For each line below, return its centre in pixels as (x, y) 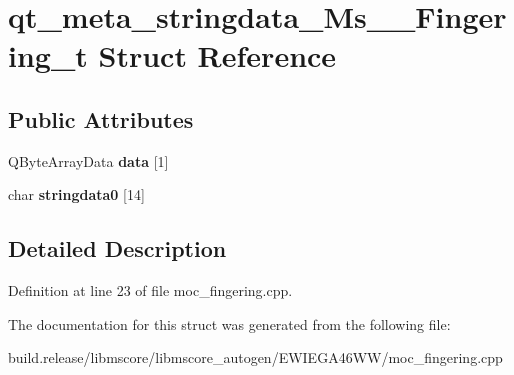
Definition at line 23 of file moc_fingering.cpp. (150, 290)
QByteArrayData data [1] (88, 160)
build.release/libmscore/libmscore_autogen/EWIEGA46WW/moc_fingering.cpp (255, 357)
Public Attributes (101, 118)
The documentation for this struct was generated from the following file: (229, 323)
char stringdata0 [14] (76, 194)
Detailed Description (117, 248)
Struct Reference (217, 55)
